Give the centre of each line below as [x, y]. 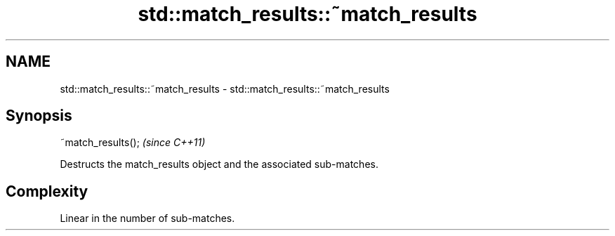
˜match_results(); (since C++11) [133, 143]
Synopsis [39, 116]
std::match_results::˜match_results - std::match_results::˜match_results [225, 88]
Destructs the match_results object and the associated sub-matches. [219, 164]
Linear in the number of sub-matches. [147, 218]
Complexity [47, 191]
